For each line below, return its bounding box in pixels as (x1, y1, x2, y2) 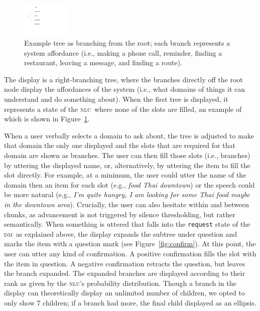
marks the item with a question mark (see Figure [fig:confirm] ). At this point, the (4, 238, 256, 249)
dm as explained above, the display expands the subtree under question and (4, 228, 237, 239)
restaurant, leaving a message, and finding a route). (24, 57, 182, 68)
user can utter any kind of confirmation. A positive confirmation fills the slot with (4, 248, 256, 259)
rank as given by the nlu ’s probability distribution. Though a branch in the (4, 277, 236, 288)
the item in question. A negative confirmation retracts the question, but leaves (4, 258, 245, 268)
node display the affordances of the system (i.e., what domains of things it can (4, 84, 245, 94)
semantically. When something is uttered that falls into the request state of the (4, 219, 250, 229)
